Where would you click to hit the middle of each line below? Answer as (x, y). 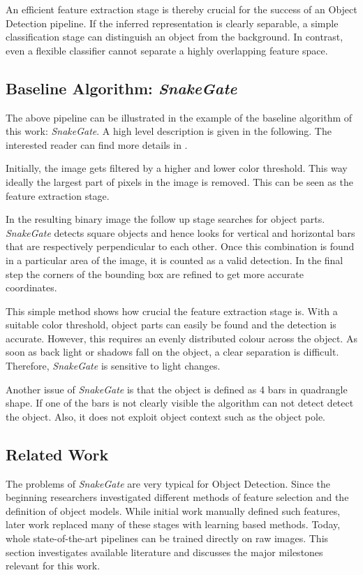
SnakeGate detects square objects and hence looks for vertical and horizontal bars (180, 232)
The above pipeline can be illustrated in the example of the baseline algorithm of (179, 117)
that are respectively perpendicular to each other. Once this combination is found (180, 246)
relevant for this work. (53, 566)
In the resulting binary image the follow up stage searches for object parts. (165, 219)
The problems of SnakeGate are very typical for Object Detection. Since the (168, 483)
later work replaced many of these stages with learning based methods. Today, (173, 524)
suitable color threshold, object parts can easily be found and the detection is (171, 325)
